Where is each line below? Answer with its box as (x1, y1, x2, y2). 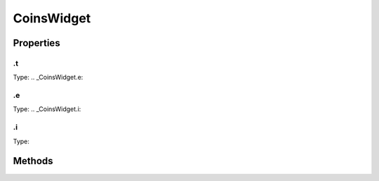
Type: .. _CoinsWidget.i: (13, 105, 81, 113)
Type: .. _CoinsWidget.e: (13, 73, 84, 82)
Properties (13, 37, 60, 49)
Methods (13, 155, 53, 167)
